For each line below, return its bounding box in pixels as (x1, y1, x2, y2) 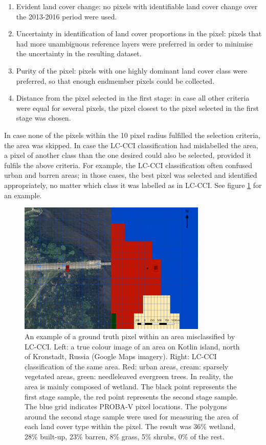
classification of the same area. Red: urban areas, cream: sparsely (25, 361, 229, 371)
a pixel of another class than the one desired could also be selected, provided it (4, 150, 252, 160)
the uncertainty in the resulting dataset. (16, 48, 142, 59)
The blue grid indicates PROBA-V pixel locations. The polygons (25, 401, 227, 412)
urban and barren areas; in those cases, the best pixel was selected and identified (4, 170, 257, 180)
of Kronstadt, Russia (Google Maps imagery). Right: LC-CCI (25, 351, 217, 362)
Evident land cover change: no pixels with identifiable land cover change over (16, 1, 258, 11)
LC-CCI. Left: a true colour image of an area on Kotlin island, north (25, 341, 240, 352)
